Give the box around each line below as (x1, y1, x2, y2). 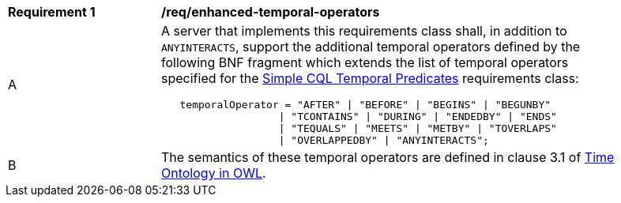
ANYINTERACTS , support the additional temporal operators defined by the (161, 39, 581, 55)
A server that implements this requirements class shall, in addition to (161, 23, 567, 39)
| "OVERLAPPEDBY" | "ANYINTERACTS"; (278, 134, 489, 146)
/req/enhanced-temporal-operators (161, 4, 380, 20)
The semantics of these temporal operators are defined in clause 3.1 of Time (161, 149, 615, 165)
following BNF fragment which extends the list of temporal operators (161, 55, 569, 70)
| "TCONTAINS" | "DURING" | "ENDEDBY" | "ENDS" (278, 111, 557, 122)
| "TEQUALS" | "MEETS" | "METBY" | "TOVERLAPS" (278, 122, 557, 134)
